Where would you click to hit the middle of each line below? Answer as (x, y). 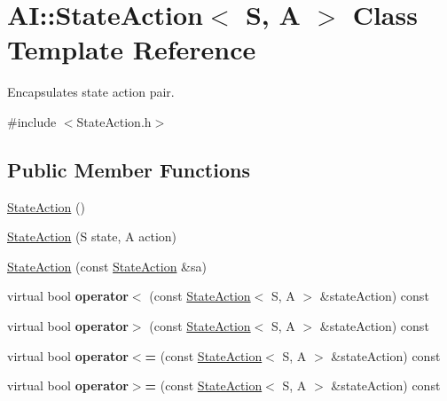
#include (32, 121)
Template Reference (132, 49)
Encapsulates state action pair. (91, 92)
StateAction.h (114, 121)
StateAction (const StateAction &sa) (107, 266)
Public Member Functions (129, 169)
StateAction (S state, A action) (92, 236)
